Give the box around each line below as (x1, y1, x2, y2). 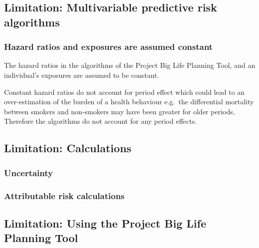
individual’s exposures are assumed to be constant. (4, 69, 159, 80)
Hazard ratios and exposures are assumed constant (4, 40, 213, 53)
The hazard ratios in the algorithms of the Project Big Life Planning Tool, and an (4, 60, 256, 70)
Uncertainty (4, 166, 53, 179)
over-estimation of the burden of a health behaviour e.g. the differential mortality (4, 96, 254, 107)
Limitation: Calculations (4, 140, 132, 156)
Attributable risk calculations (4, 189, 125, 202)
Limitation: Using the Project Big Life (4, 215, 207, 231)
